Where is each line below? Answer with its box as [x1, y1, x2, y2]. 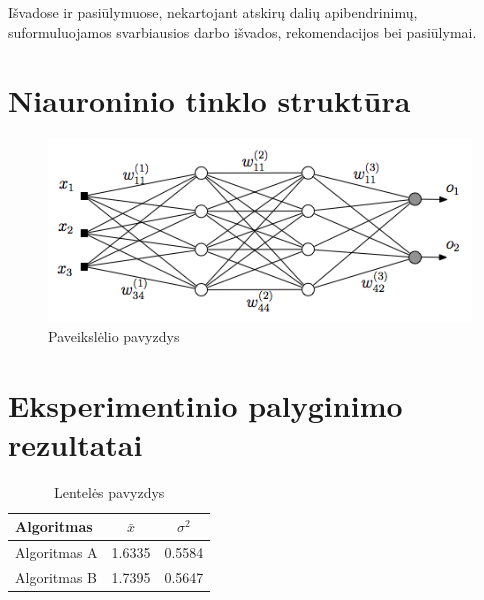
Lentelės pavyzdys [53, 481, 165, 502]
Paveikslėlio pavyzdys [48, 325, 180, 346]
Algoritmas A [15, 542, 98, 563]
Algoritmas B [15, 566, 97, 587]
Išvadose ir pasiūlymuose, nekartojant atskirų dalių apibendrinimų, [8, 2, 418, 22]
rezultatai [8, 423, 143, 464]
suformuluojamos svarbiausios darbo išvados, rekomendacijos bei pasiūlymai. [8, 21, 477, 42]
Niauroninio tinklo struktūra [8, 80, 411, 121]
